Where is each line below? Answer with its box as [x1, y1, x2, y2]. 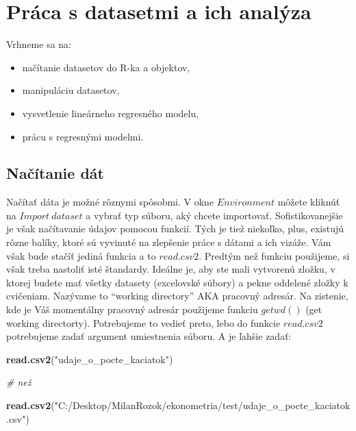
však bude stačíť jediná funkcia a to [6, 248, 156, 262]
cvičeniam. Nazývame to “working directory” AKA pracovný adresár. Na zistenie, [6, 288, 348, 303]
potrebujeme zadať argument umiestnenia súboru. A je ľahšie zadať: [6, 329, 292, 343]
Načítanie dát [6, 162, 104, 184]
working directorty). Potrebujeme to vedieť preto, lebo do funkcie [6, 315, 281, 330]
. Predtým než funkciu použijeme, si [199, 248, 350, 262]
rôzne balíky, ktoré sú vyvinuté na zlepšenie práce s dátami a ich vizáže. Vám [6, 235, 331, 249]
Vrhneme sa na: [6, 37, 72, 51]
